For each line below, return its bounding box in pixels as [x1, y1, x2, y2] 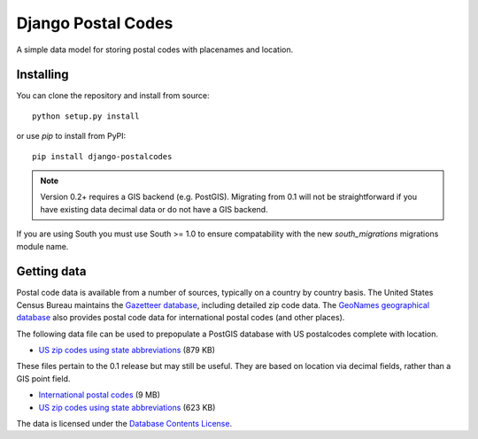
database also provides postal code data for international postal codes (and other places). [16, 312, 345, 323]
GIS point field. [16, 373, 71, 384]
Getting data [16, 264, 87, 279]
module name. [16, 241, 69, 251]
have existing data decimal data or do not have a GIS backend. [40, 204, 269, 214]
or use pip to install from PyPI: [16, 131, 127, 142]
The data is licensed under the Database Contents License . [16, 419, 233, 428]
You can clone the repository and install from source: [16, 90, 210, 101]
